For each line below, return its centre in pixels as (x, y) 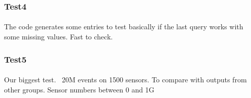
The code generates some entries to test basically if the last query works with (124, 27)
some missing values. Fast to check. (59, 37)
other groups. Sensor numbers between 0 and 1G (79, 89)
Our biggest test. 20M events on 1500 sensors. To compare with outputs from (125, 80)
